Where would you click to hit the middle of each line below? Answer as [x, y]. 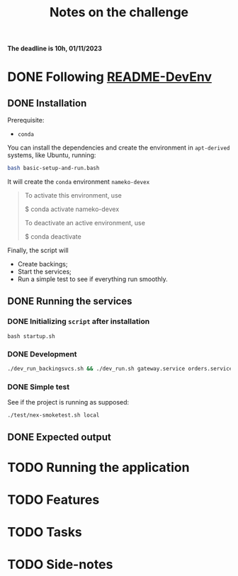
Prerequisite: [26, 120]
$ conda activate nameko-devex [72, 209]
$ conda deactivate [53, 237]
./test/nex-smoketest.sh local [53, 415]
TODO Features [53, 499]
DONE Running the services [70, 301]
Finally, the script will [38, 250]
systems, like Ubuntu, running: [52, 155]
